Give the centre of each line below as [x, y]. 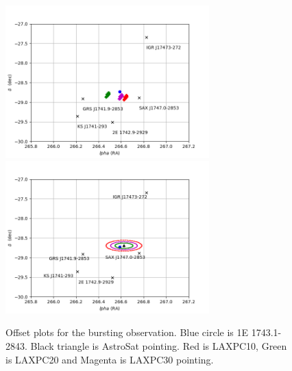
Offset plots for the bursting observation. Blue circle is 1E [127, 332]
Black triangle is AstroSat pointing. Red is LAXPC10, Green [159, 345]
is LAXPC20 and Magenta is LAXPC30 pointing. [110, 359]
